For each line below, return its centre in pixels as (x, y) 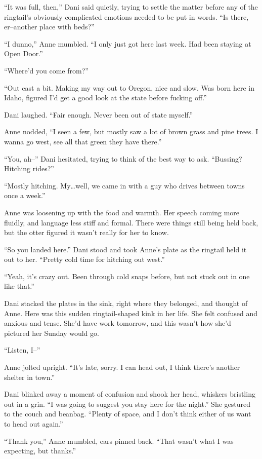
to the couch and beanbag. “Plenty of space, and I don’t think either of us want (128, 414)
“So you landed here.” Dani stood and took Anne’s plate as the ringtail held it (125, 249)
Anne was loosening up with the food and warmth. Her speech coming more (122, 212)
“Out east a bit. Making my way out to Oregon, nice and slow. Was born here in (129, 87)
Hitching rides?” (29, 168)
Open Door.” (24, 53)
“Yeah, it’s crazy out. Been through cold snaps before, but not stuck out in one (127, 276)
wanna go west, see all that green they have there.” (83, 141)
